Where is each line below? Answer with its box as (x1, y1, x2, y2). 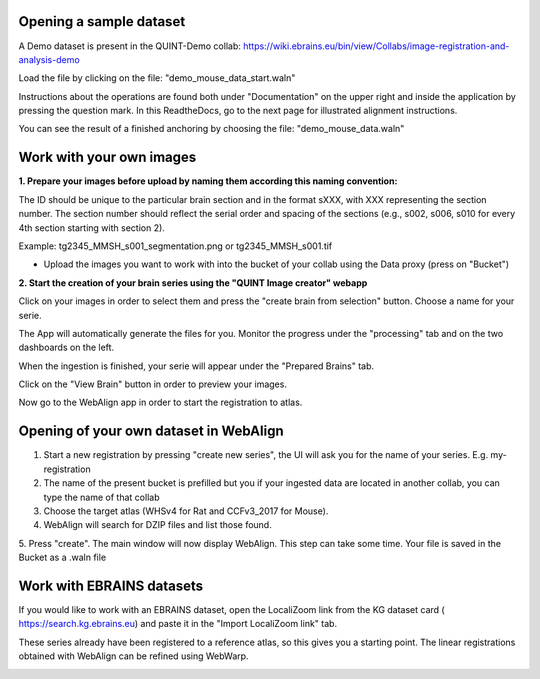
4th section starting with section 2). (18, 221, 165, 234)
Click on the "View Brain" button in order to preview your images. (18, 378, 287, 390)
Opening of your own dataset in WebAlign (18, 423, 284, 440)
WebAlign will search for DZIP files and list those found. (43, 519, 272, 531)
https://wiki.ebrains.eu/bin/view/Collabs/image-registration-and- (243, 40, 510, 52)
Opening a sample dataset (18, 13, 186, 30)
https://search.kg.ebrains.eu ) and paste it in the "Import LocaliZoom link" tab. (18, 618, 338, 630)
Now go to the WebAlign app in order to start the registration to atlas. (18, 396, 303, 409)
